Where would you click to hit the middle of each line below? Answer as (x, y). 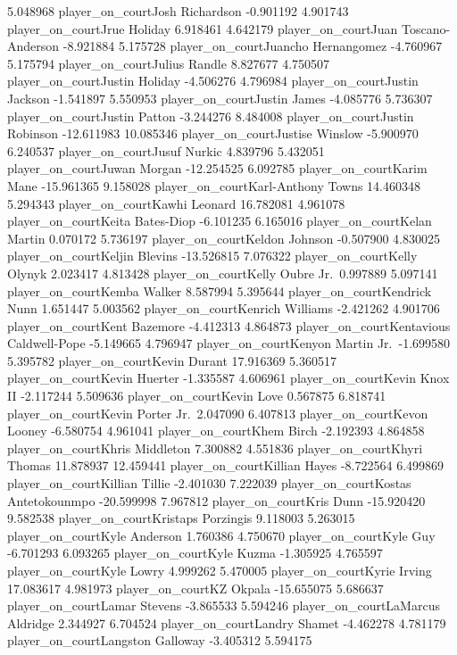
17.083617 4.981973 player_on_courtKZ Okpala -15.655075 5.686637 (195, 588)
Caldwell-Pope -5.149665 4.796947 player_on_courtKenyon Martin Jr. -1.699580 (229, 343)
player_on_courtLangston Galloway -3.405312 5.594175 (160, 640)
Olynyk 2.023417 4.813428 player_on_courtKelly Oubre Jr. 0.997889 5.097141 (223, 273)
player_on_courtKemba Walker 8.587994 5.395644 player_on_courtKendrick (220, 290)
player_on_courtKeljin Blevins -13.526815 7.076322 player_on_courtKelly (212, 256)
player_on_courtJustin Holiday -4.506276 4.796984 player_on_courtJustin (213, 81)
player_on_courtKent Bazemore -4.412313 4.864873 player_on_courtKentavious (229, 325)
